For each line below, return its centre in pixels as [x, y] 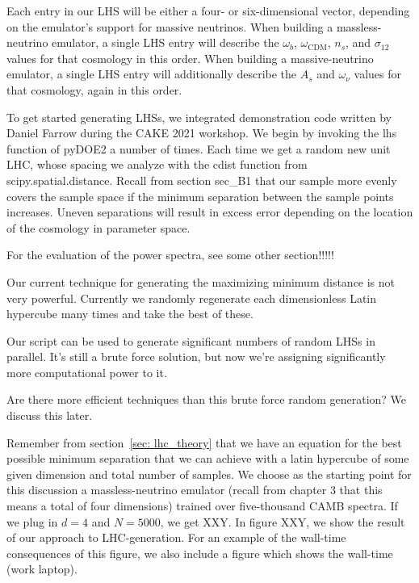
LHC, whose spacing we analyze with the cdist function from [157, 164]
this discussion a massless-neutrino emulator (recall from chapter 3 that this [195, 490]
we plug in [32, 521]
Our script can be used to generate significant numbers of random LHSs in [191, 340]
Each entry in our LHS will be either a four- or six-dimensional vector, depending [208, 10]
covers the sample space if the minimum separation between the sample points [200, 196]
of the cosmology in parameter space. [98, 227]
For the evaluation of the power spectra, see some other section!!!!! [170, 255]
